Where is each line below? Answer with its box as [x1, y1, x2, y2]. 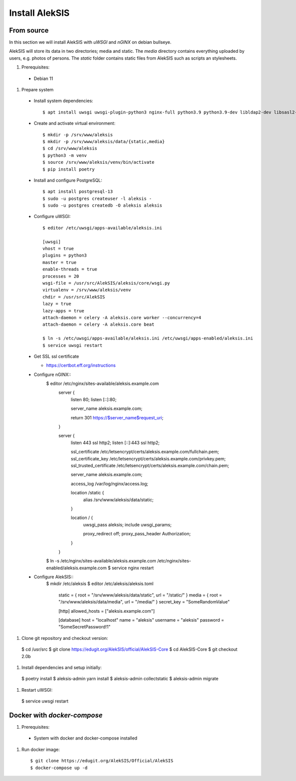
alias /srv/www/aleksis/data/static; [83, 496, 154, 503]
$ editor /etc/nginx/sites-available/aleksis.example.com [46, 380, 159, 387]
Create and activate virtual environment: [34, 120, 115, 126]
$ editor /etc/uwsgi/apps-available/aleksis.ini [42, 225, 162, 230]
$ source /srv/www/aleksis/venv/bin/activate [42, 159, 155, 165]
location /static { [71, 490, 105, 496]
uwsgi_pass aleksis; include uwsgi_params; [83, 521, 172, 527]
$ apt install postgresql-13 [42, 189, 113, 194]
